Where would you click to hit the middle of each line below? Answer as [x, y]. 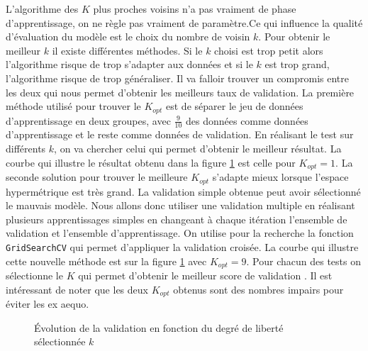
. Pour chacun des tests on [303, 261]
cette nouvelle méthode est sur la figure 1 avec [106, 261]
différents [26, 149]
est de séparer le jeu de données [235, 106]
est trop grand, [297, 64]
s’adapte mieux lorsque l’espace [280, 177]
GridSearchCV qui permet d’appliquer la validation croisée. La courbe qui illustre [182, 246]
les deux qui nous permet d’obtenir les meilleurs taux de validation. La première [180, 92]
